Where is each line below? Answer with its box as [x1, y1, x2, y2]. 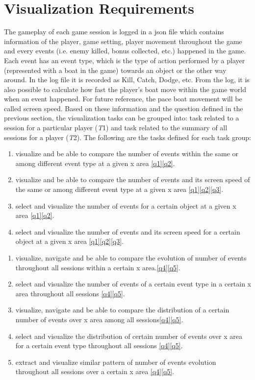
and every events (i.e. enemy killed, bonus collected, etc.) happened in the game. [4, 46, 246, 56]
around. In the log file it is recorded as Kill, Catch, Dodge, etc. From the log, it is [4, 74, 250, 85]
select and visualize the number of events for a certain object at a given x [15, 200, 236, 211]
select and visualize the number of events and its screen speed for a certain [15, 226, 240, 237]
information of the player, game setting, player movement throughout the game [4, 36, 242, 46]
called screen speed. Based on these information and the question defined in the [4, 103, 243, 113]
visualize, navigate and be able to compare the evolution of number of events [15, 253, 247, 262]
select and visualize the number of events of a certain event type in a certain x [15, 279, 251, 289]
